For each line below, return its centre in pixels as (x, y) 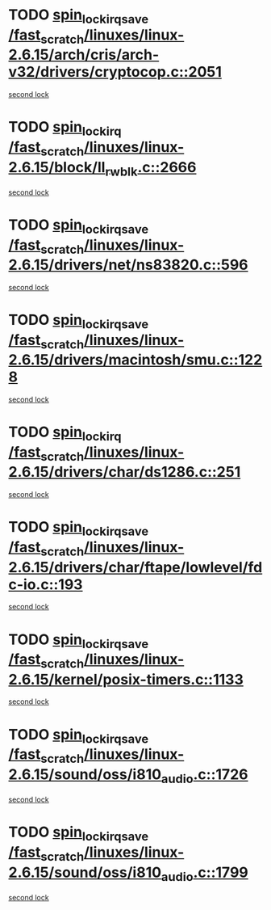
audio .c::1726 (204, 776)
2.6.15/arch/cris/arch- (84, 55)
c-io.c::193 (46, 584)
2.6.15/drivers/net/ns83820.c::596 (128, 265)
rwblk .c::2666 (150, 169)
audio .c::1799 (204, 874)
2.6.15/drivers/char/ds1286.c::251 (125, 472)
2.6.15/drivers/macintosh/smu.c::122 (135, 360)
